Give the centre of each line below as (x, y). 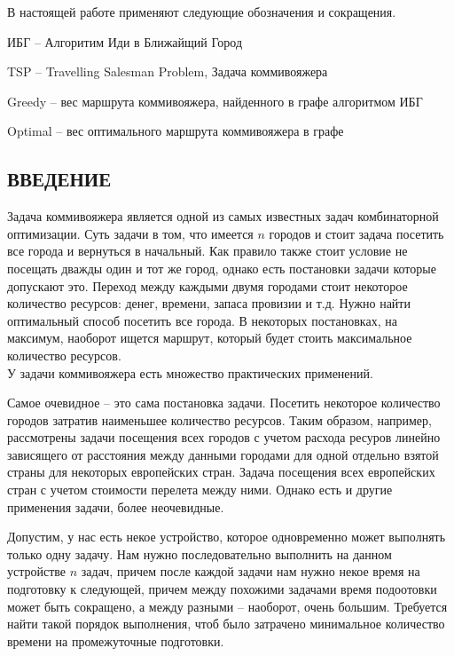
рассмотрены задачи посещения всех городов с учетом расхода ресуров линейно (224, 437)
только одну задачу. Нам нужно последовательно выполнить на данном (200, 553)
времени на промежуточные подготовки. (116, 640)
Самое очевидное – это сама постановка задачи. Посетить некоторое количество (224, 403)
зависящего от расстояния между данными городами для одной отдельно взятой (223, 454)
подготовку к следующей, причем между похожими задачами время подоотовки (222, 589)
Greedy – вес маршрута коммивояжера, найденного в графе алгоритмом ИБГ (215, 101)
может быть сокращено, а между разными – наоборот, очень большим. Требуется (227, 606)
